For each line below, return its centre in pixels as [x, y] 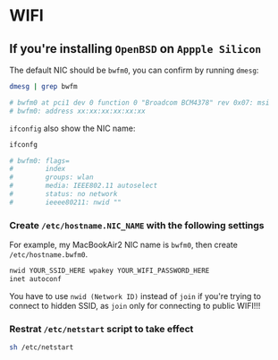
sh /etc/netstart [42, 347]
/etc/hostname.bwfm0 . [49, 254]
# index [38, 169]
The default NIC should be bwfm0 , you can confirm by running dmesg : [134, 70]
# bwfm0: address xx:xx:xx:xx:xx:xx [77, 111]
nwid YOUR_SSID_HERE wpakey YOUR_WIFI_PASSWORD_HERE [110, 271]
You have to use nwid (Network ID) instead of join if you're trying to [135, 296]
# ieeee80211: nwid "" [66, 202]
